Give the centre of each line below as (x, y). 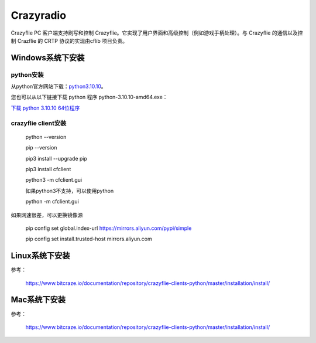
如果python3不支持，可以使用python (70, 191)
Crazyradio (39, 15)
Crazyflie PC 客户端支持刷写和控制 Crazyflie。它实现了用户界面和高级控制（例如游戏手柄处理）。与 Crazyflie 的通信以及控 (157, 33)
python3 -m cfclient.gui (54, 180)
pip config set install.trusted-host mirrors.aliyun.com (89, 239)
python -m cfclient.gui (52, 202)
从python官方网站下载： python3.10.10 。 (59, 86)
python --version (46, 137)
